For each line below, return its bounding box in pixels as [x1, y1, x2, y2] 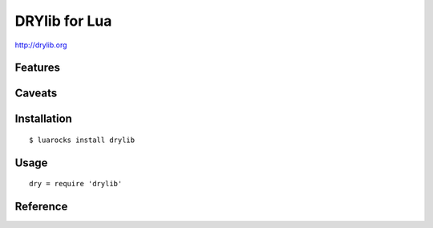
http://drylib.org [14, 40, 67, 50]
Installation [14, 112, 72, 126]
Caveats [14, 87, 58, 100]
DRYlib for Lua [14, 12, 112, 30]
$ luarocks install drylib [29, 135, 136, 145]
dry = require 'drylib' [29, 179, 123, 189]
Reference [14, 200, 68, 214]
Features [14, 61, 60, 75]
